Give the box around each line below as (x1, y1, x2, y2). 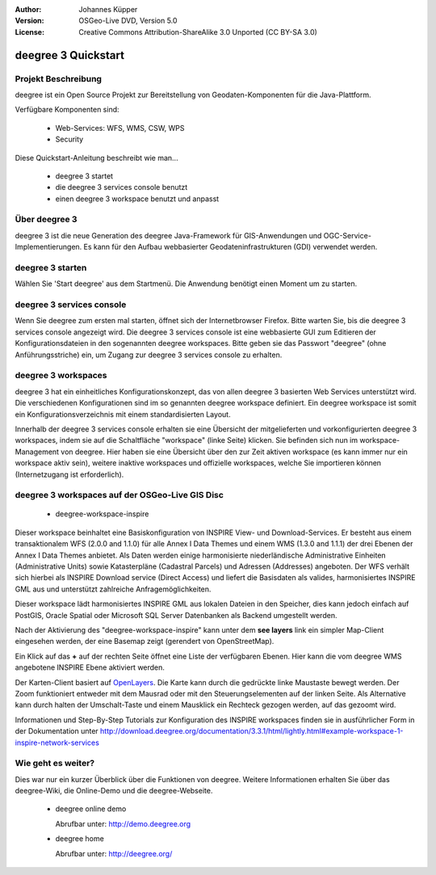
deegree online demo (55, 804, 127, 814)
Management (15, 447, 60, 456)
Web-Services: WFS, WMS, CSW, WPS (55, 123, 185, 133)
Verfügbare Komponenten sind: (15, 105, 120, 115)
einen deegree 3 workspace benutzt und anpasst (55, 194, 220, 204)
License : (15, 27, 44, 36)
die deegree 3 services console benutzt (55, 183, 188, 192)
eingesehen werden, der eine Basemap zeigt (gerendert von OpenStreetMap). (15, 637, 275, 646)
